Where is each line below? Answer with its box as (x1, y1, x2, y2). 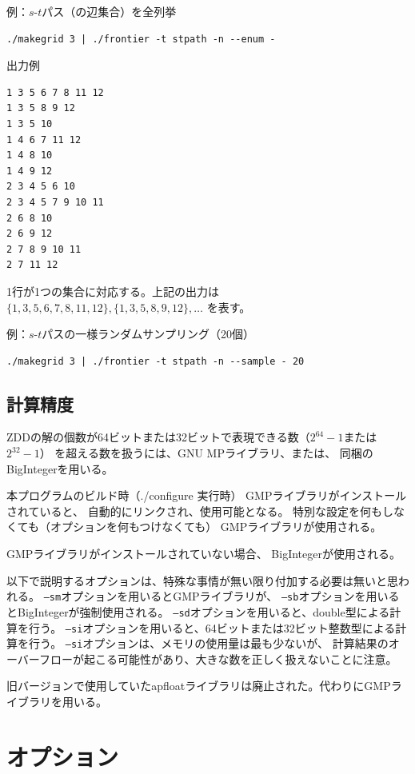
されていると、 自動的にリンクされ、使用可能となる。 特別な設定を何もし (6, 502, 394, 519)
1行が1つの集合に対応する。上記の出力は (6, 282, 219, 299)
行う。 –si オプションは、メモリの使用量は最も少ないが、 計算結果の (28, 635, 389, 652)
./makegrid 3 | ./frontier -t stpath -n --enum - (6, 33, 276, 45)
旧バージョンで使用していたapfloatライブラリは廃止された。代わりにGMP (6, 677, 391, 694)
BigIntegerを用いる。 (6, 460, 114, 477)
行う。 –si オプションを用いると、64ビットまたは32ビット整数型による (28, 619, 396, 636)
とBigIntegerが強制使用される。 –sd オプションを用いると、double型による (6, 603, 390, 620)
